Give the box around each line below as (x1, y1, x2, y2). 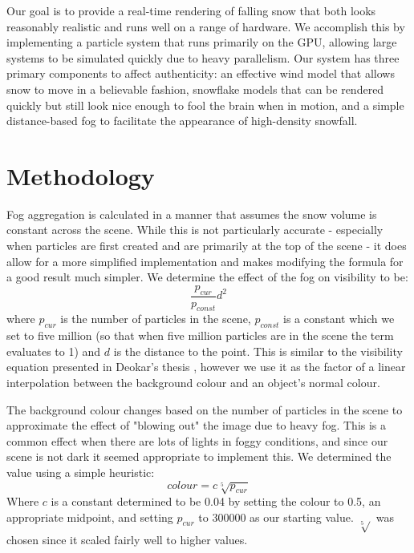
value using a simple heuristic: (6, 464, 155, 481)
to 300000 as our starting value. (198, 508, 354, 525)
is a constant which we (282, 310, 395, 327)
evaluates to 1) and (6, 342, 101, 359)
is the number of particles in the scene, (60, 310, 251, 327)
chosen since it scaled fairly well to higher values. (6, 531, 248, 548)
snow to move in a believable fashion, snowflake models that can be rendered (6, 80, 384, 97)
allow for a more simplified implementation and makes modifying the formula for (6, 252, 404, 269)
